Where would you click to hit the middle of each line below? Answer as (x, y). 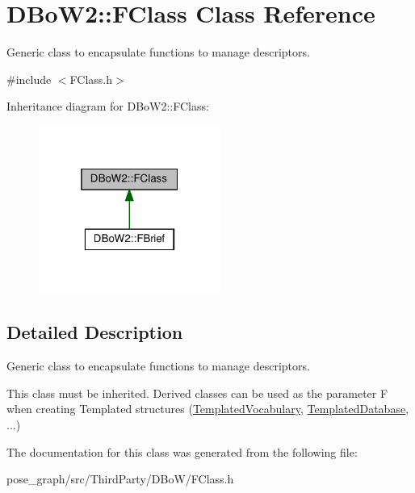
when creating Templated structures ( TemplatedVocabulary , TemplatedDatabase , (208, 409)
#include (29, 79)
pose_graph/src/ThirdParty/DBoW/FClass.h (120, 479)
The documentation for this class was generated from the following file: (182, 451)
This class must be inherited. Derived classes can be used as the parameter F (197, 393)
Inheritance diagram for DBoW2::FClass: (108, 106)
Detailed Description (95, 332)
